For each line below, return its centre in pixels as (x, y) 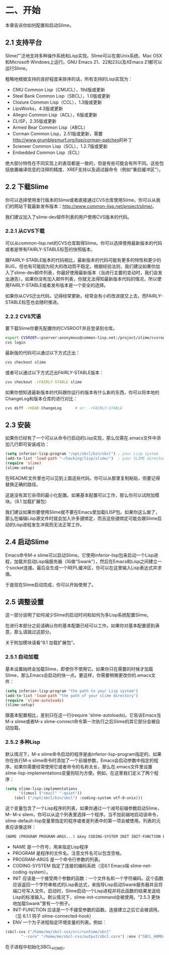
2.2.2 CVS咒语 (23, 316)
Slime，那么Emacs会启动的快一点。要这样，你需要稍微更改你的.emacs (78, 675)
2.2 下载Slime (27, 187)
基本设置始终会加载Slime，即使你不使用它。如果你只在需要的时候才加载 (79, 669)
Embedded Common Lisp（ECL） (47, 152)
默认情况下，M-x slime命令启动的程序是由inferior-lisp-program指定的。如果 (83, 754)
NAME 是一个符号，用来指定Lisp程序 (51, 847)
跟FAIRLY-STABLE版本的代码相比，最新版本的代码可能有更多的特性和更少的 (83, 260)
